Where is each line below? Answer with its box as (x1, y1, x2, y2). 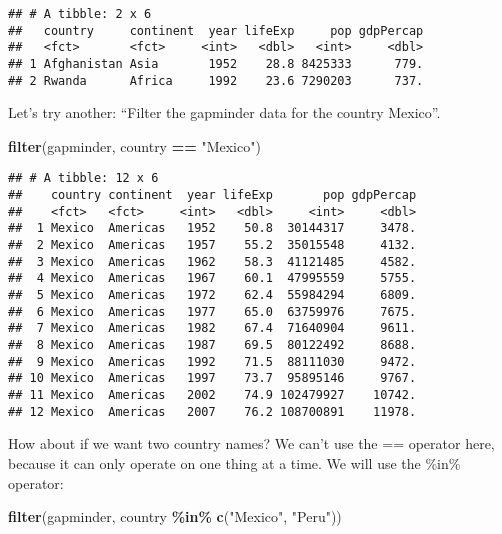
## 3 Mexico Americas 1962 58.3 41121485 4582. (8, 254, 417, 269)
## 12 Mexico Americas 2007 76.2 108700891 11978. (8, 404, 417, 419)
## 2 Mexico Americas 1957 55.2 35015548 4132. (8, 238, 417, 253)
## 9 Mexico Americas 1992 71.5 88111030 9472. (8, 354, 417, 369)
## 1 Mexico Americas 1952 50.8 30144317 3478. (8, 221, 417, 236)
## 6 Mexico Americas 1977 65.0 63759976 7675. (8, 304, 417, 319)
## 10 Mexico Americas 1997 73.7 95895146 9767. (8, 371, 417, 386)
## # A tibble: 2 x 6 (8, 7, 152, 21)
